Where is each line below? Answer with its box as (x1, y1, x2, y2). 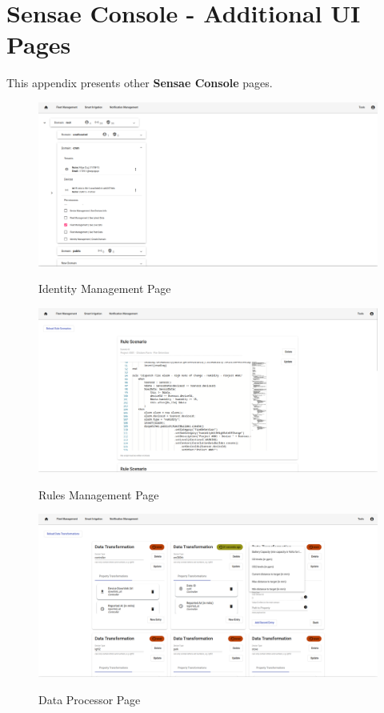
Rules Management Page (38, 486, 159, 503)
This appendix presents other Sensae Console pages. (6, 74, 273, 91)
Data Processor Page (38, 691, 141, 707)
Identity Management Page (38, 280, 171, 297)
